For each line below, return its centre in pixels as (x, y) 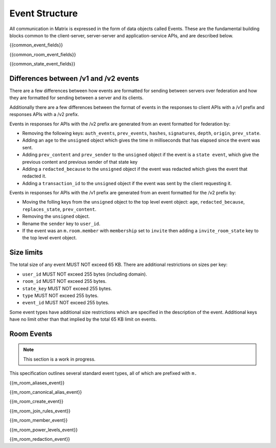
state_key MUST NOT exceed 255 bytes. (67, 288)
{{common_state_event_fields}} (42, 64)
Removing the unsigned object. (56, 216)
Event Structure (44, 13)
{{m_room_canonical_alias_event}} (46, 392)
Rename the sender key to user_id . (61, 223)
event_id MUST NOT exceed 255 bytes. (66, 303)
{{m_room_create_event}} (37, 401)
